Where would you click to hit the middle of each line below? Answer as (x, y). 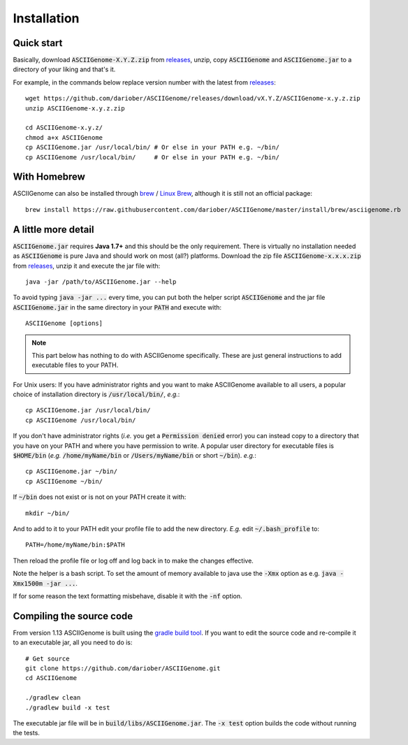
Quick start (38, 43)
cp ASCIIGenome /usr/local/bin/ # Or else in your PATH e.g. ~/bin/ (152, 157)
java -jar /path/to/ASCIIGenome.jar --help (101, 282)
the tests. (26, 733)
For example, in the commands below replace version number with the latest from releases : (144, 82)
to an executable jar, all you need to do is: (73, 642)
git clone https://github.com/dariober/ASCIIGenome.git (123, 668)
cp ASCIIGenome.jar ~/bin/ (72, 471)
